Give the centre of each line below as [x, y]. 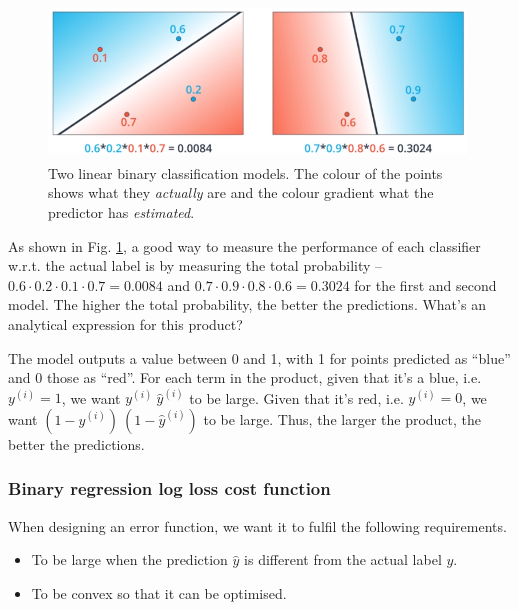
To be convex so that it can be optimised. [159, 592]
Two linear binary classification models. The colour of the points [245, 172]
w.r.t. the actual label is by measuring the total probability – [195, 265]
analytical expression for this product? [125, 323]
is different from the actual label [343, 559]
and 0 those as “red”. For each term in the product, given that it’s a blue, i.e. [245, 377]
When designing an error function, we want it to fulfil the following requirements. [257, 525]
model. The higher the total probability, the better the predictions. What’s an [247, 304]
